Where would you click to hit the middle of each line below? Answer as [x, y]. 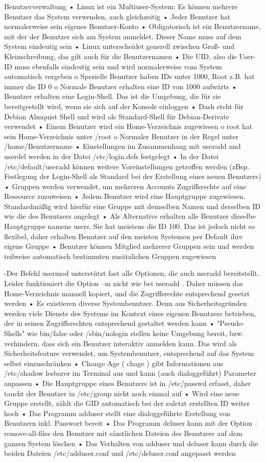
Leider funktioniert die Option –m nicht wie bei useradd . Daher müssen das [124, 283]
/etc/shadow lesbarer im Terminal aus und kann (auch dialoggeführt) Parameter [130, 373]
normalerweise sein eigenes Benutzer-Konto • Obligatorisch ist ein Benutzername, [132, 26]
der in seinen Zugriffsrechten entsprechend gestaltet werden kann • [110, 323]
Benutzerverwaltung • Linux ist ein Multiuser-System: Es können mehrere [121, 6]
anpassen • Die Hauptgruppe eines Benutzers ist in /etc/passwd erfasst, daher [128, 383]
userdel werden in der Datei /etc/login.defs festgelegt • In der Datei [111, 156]
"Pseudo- [231, 323]
